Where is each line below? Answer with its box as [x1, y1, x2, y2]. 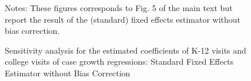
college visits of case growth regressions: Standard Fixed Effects [5, 55, 234, 68]
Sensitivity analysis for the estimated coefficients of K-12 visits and [5, 44, 246, 56]
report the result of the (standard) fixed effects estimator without [5, 13, 241, 25]
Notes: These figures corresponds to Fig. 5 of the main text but [5, 2, 233, 13]
